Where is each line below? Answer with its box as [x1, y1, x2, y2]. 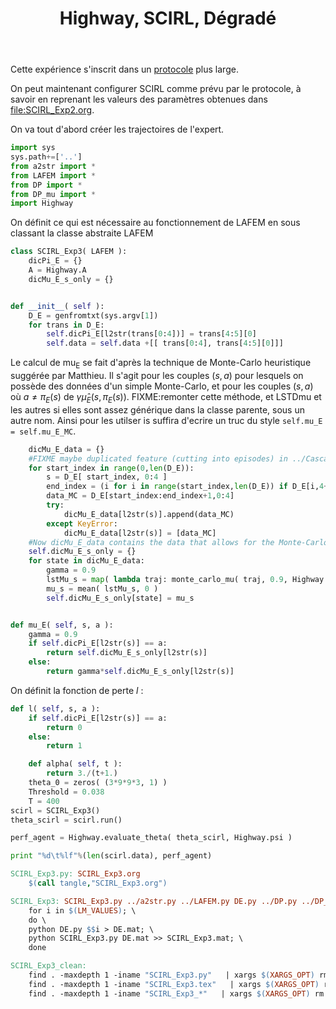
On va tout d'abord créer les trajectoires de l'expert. [10, 123, 225, 136]
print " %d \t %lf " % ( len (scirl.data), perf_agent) [10, 851, 213, 861]
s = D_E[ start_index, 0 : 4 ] [46, 472, 168, 482]
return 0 [46, 722, 83, 732]
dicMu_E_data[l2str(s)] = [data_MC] [63, 528, 217, 538]
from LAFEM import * [10, 170, 97, 181]
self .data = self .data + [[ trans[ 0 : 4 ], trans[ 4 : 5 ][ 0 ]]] [46, 338, 284, 349]
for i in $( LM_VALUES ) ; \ [28, 905, 137, 916]
